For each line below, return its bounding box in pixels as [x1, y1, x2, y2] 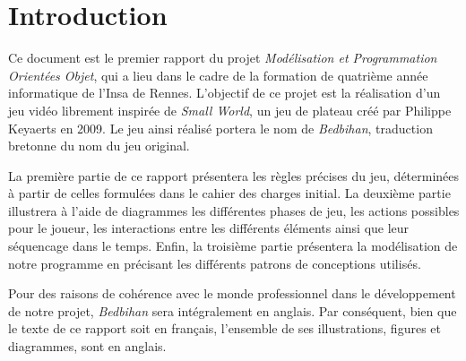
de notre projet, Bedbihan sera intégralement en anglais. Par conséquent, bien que [8, 301, 457, 320]
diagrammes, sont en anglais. [8, 337, 167, 356]
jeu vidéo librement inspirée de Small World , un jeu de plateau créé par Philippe [8, 100, 452, 119]
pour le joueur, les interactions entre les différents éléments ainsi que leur [8, 219, 410, 237]
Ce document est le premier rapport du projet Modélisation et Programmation [8, 48, 437, 67]
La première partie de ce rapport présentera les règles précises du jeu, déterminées [8, 166, 460, 185]
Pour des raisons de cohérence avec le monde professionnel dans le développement [8, 284, 456, 303]
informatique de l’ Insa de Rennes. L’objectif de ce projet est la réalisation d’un [8, 83, 441, 102]
